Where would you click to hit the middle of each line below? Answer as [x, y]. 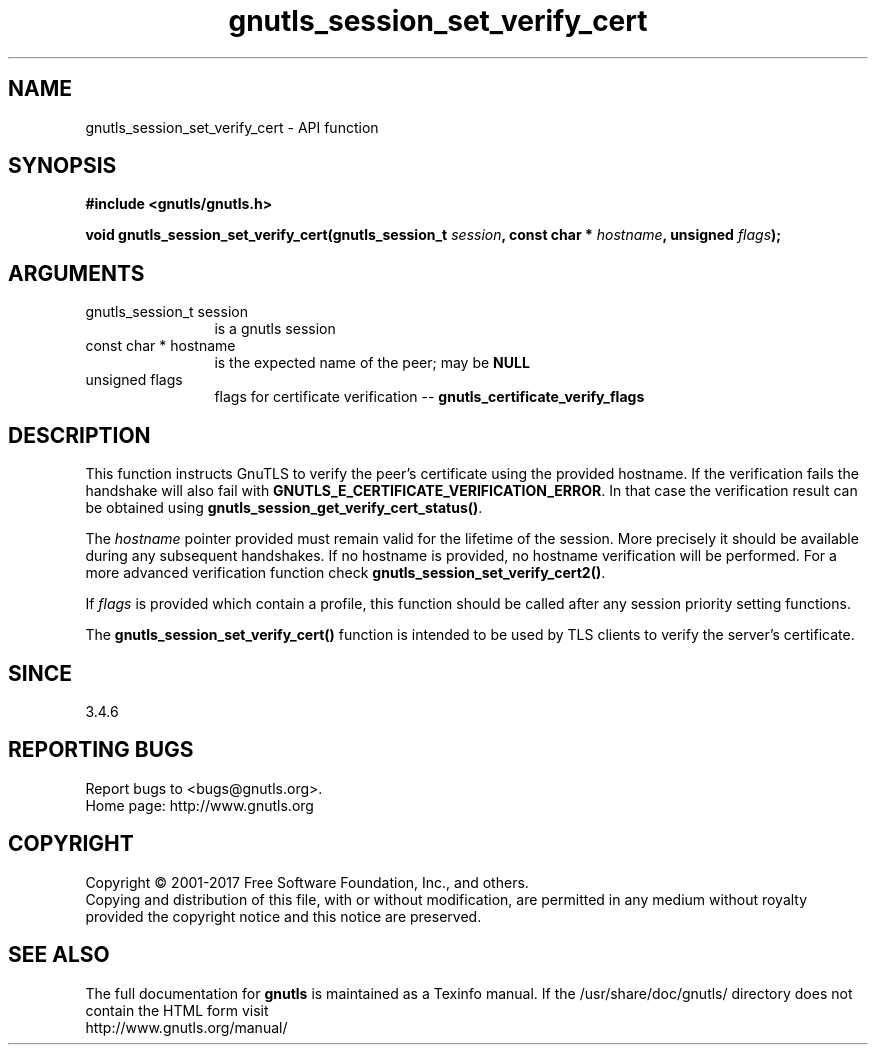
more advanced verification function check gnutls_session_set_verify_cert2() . [345, 573]
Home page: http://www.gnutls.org [199, 805]
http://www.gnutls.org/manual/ [186, 1027]
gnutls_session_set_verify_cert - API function [232, 127]
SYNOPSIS [62, 166]
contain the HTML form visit [177, 1010]
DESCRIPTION [79, 435]
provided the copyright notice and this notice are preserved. [283, 916]
